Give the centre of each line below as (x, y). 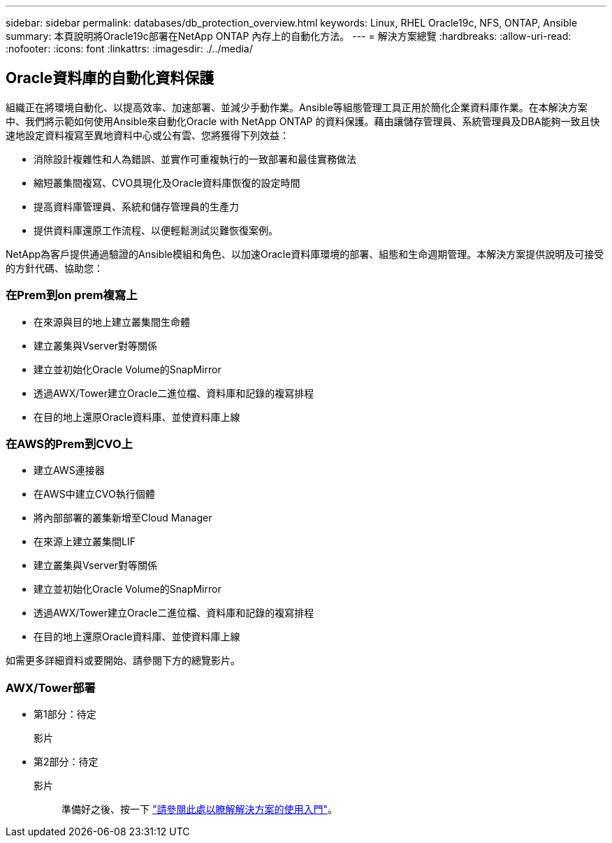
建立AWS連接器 (69, 470)
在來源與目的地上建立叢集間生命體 (112, 322)
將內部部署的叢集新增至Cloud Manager (123, 518)
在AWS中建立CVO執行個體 (94, 494)
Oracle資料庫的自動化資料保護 (110, 78)
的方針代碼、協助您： (54, 268)
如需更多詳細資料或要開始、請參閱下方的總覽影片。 (123, 661)
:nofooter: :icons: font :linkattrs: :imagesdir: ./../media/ (129, 49)
